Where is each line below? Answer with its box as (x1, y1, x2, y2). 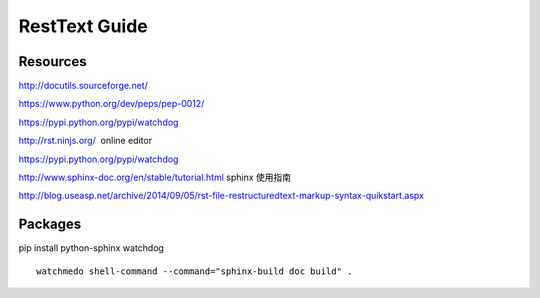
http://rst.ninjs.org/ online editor (18, 135, 153, 147)
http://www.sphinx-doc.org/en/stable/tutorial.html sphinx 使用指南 (18, 171, 292, 184)
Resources (18, 53, 87, 70)
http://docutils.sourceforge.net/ (18, 80, 149, 92)
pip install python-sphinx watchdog (18, 242, 165, 254)
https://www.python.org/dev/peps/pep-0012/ (18, 98, 205, 110)
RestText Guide (18, 15, 149, 37)
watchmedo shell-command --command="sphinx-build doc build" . (36, 265, 353, 277)
